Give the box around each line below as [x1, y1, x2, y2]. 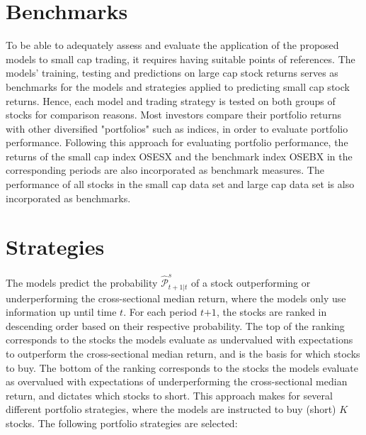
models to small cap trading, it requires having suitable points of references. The [6, 51, 355, 66]
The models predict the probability [6, 275, 158, 290]
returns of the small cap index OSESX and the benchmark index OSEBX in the [6, 148, 353, 163]
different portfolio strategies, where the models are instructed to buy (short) [6, 402, 336, 417]
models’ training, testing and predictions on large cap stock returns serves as [6, 65, 338, 80]
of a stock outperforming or [191, 275, 311, 290]
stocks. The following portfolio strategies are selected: [6, 415, 238, 430]
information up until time [6, 304, 117, 319]
